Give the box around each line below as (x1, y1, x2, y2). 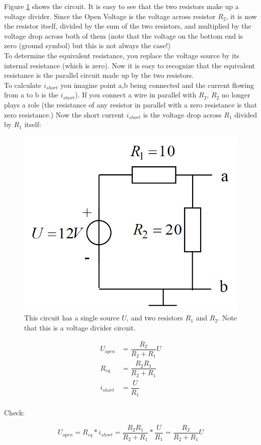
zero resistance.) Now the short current (4, 109, 124, 120)
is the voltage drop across (143, 109, 222, 120)
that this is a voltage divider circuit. (24, 322, 136, 332)
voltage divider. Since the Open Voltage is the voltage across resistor (4, 11, 216, 21)
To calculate (4, 79, 42, 90)
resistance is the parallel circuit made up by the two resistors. (4, 70, 194, 80)
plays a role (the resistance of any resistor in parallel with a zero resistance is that (4, 99, 257, 109)
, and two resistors (126, 312, 183, 323)
